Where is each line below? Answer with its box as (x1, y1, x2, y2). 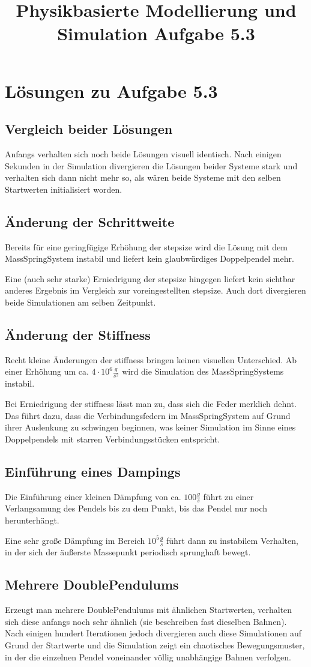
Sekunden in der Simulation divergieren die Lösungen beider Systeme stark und (5, 159, 298, 172)
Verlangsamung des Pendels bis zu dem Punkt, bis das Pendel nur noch (5, 502, 268, 515)
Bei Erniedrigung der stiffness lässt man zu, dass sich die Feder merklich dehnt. (5, 397, 297, 410)
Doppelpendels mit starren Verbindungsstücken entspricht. (5, 432, 220, 445)
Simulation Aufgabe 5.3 (57, 21, 255, 46)
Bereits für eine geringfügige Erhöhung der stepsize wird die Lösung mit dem (5, 240, 288, 253)
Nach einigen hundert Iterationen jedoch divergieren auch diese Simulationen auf (5, 627, 302, 639)
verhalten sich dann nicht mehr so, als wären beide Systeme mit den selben (5, 171, 281, 184)
